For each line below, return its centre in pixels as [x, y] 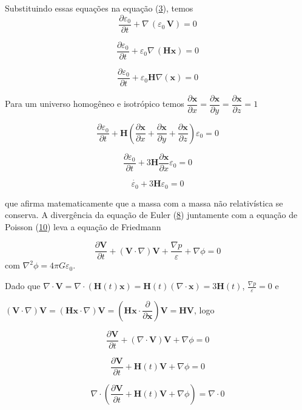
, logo [204, 309]
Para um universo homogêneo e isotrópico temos [95, 104]
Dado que [23, 286]
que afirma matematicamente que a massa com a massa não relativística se [144, 203]
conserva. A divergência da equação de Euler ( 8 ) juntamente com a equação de [151, 215]
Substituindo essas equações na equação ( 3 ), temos [99, 8]
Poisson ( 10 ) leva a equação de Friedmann [83, 226]
